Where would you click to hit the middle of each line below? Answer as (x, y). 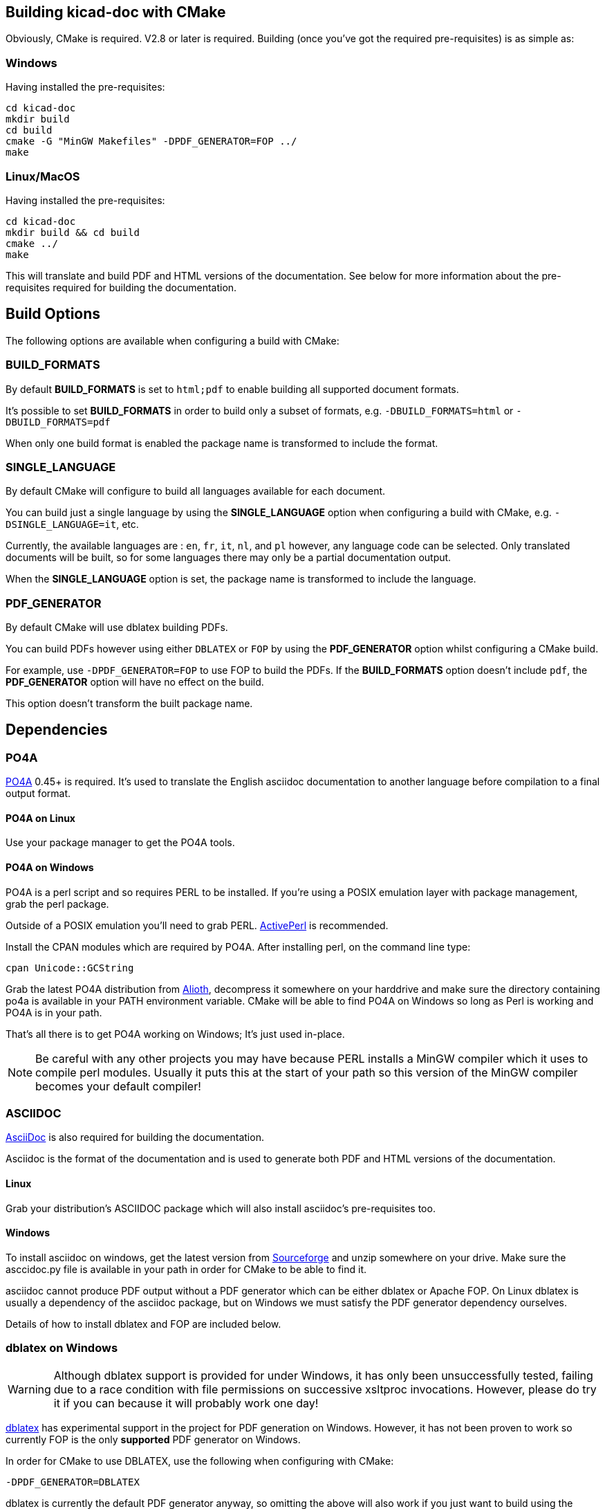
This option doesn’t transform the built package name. (129, 704)
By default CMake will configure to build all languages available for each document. (196, 491)
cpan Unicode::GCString (70, 968)
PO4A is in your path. (54, 1012)
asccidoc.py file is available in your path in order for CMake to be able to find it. (186, 1269)
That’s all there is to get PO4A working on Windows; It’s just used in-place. (175, 1034)
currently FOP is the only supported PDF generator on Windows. (153, 1439)
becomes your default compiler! (118, 1086)
